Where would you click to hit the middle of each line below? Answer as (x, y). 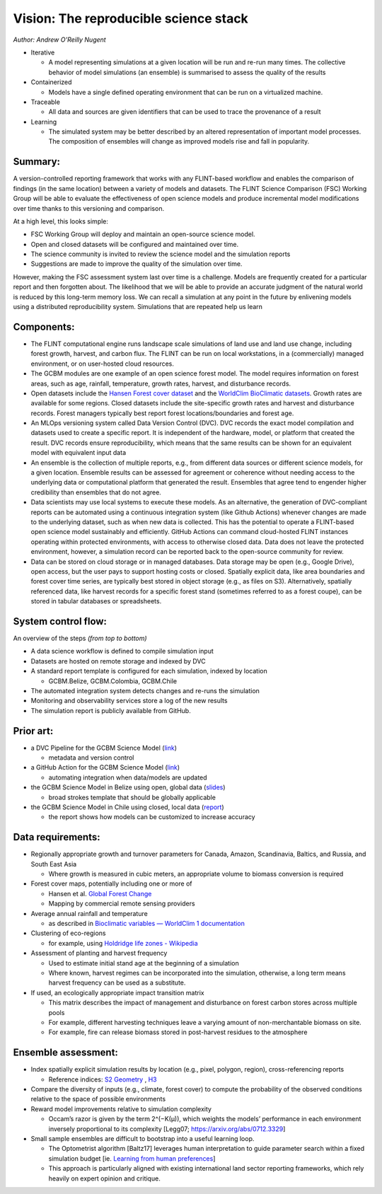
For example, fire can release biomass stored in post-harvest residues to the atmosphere (178, 1032)
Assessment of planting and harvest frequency (99, 953)
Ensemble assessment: (65, 1053)
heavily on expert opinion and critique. (104, 1178)
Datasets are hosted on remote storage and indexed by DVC (118, 661)
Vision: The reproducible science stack (131, 18)
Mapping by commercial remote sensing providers (122, 904)
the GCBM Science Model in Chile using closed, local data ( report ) (127, 807)
